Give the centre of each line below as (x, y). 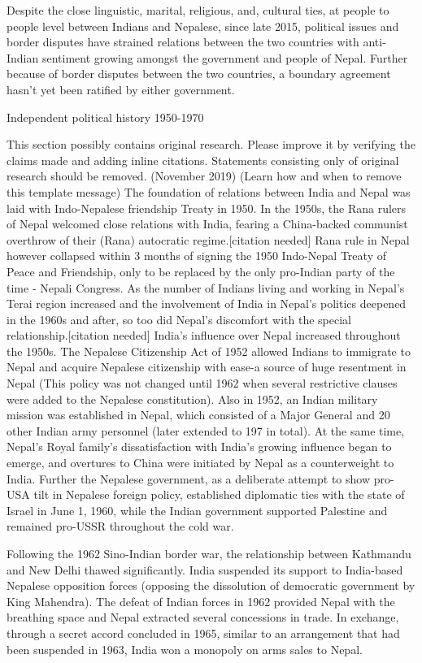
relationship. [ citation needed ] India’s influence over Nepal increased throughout (204, 335)
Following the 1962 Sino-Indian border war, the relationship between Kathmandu (209, 553)
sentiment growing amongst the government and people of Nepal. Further (225, 57)
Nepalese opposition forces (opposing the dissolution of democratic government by (211, 585)
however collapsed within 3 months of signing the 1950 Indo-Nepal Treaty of (196, 256)
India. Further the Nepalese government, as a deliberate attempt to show (189, 478)
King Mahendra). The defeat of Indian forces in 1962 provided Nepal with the (201, 601)
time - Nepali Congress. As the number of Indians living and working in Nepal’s (206, 287)
